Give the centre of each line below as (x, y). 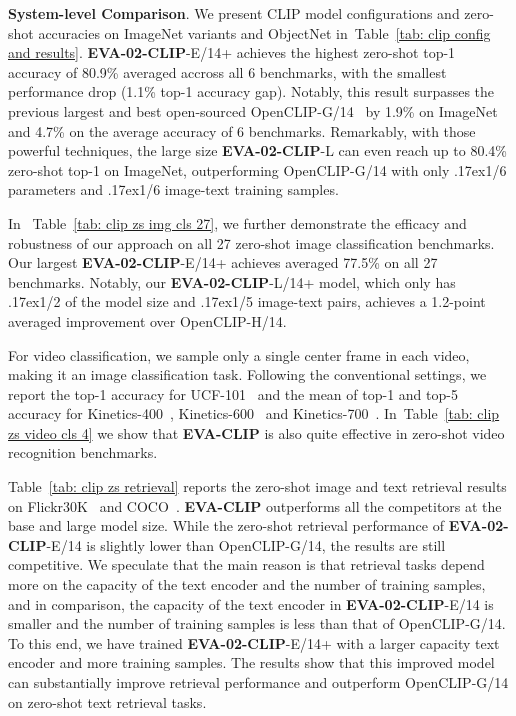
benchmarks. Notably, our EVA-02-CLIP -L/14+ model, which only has (232, 281)
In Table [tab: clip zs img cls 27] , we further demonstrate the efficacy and (237, 222)
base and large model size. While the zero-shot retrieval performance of (226, 525)
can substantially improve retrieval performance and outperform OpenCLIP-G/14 (258, 682)
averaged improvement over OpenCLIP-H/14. (147, 320)
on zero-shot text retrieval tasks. (107, 701)
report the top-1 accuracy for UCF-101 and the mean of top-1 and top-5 (233, 393)
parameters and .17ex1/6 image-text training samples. (173, 189)
